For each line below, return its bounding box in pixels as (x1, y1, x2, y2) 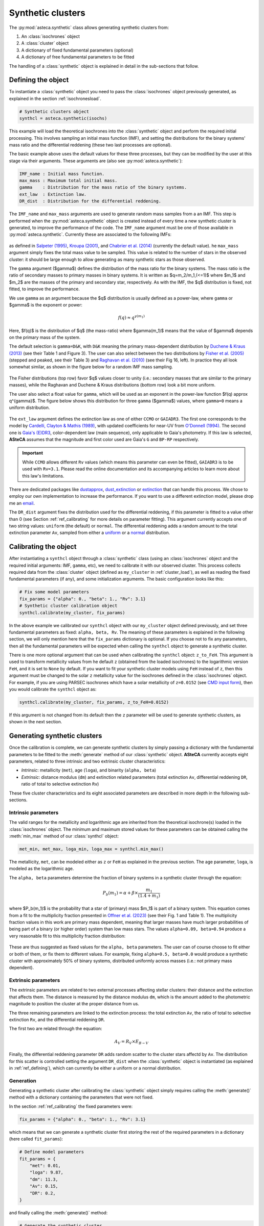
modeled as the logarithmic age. (9, 866, 74, 871)
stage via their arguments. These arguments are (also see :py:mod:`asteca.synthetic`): (9, 157, 183, 164)
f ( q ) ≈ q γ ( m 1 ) (118, 314, 145, 321)
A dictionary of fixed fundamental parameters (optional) (21, 47, 134, 53)
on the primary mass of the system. (9, 334, 81, 340)
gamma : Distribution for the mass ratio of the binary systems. (19, 184, 187, 190)
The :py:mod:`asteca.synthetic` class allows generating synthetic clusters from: (9, 25, 169, 30)
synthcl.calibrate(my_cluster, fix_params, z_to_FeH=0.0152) (19, 699, 169, 705)
